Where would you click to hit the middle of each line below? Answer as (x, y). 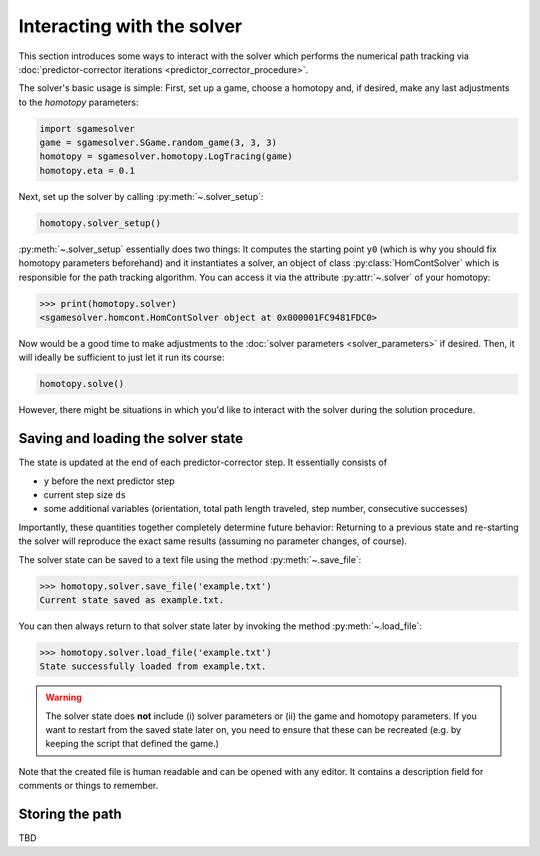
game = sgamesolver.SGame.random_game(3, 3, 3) (158, 143)
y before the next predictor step (109, 481)
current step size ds (85, 495)
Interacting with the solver (130, 26)
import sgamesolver (87, 128)
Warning (63, 697)
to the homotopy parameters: (78, 102)
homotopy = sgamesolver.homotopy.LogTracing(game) (166, 156)
